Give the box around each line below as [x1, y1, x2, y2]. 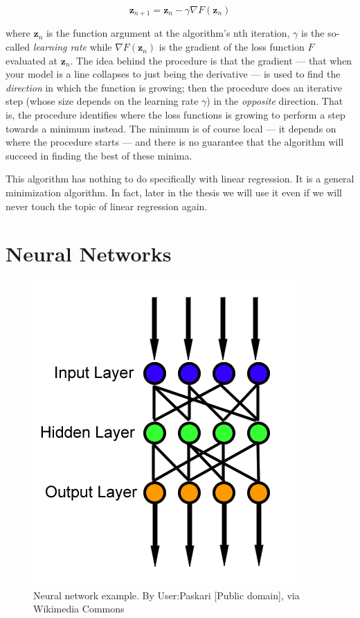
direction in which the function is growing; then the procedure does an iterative [6, 80, 342, 94]
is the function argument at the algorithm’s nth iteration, [46, 26, 290, 40]
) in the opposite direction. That [206, 94, 343, 108]
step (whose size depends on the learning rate [6, 94, 199, 108]
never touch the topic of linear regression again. [6, 198, 208, 213]
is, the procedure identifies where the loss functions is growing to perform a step [6, 108, 345, 122]
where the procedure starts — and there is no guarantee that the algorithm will [6, 135, 344, 149]
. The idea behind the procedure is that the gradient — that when [70, 53, 352, 67]
